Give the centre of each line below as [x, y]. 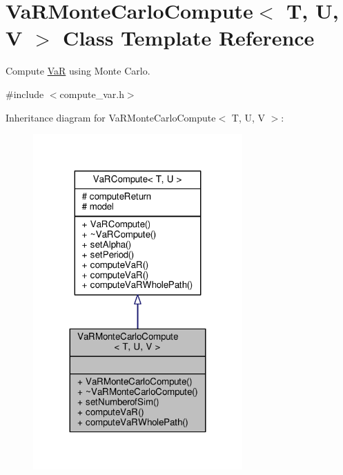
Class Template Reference [189, 38]
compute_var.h [92, 94]
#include [25, 94]
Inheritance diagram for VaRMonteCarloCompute [111, 117]
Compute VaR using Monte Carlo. [78, 71]
